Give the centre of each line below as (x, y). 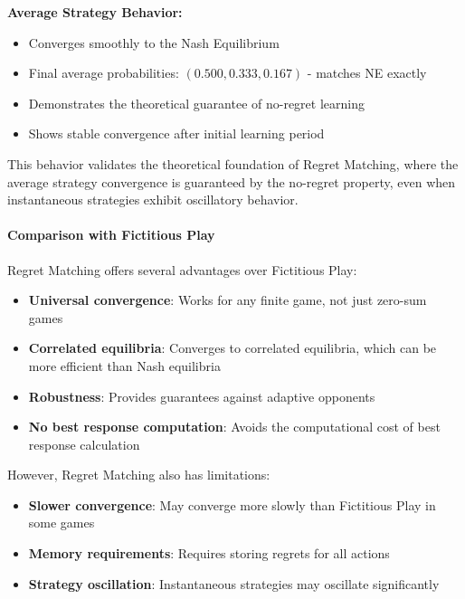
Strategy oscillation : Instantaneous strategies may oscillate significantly (234, 583)
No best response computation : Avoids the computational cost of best (234, 427)
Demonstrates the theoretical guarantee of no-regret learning (196, 103)
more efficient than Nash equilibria (124, 365)
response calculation (84, 444)
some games (62, 523)
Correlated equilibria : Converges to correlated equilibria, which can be (232, 348)
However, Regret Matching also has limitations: (139, 475)
